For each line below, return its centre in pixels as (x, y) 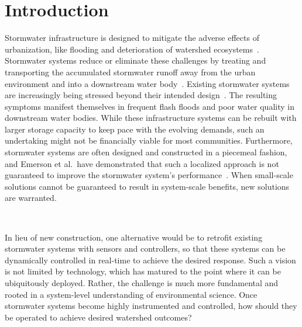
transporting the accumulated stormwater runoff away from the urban (130, 72)
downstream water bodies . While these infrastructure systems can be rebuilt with (151, 118)
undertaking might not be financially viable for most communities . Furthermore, (149, 140)
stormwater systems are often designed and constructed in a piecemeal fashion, (146, 152)
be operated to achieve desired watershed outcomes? (98, 317)
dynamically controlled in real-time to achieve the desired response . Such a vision (150, 260)
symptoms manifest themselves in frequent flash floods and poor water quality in (150, 106)
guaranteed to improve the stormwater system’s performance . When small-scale (149, 175)
